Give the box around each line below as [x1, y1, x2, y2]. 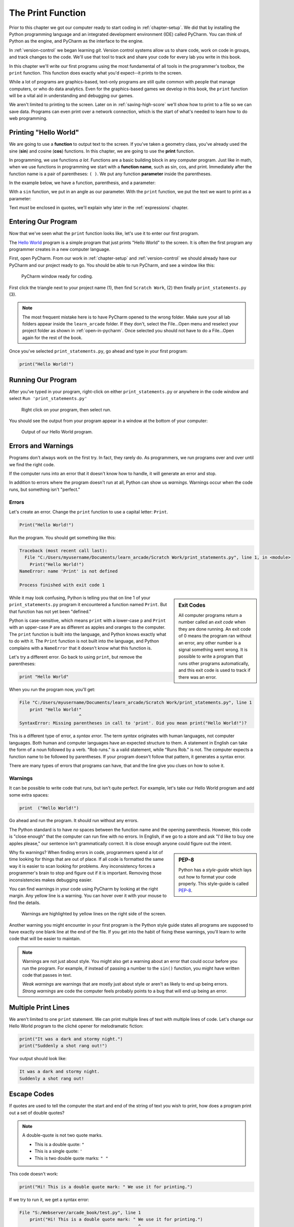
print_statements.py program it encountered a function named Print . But [9, 602, 167, 608]
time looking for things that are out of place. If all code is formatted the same [9, 856, 164, 862]
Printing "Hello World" [9, 128, 79, 137]
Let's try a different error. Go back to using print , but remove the [9, 654, 143, 660]
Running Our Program [9, 375, 77, 384]
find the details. [9, 900, 41, 906]
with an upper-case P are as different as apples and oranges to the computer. [9, 624, 166, 630]
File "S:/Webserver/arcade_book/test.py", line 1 [19, 1210, 141, 1215]
